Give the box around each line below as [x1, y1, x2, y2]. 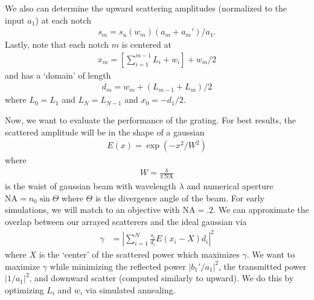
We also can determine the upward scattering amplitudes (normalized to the [5, 2, 287, 14]
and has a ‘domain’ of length [5, 68, 111, 81]
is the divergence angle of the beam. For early [95, 191, 264, 204]
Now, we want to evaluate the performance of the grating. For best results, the [5, 114, 296, 126]
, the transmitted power [219, 259, 307, 272]
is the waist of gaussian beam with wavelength [5, 180, 176, 192]
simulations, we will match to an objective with [5, 203, 180, 216]
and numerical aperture [187, 180, 274, 192]
